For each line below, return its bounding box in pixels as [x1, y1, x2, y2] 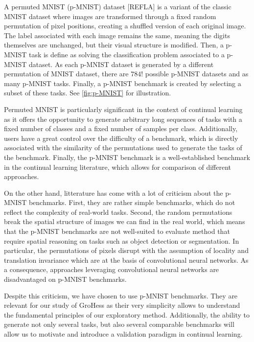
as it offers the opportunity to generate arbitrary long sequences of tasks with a [4, 114, 242, 124]
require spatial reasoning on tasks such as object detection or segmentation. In [4, 235, 239, 246]
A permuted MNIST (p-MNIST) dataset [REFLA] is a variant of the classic [4, 1, 231, 11]
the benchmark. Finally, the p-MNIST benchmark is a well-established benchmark [4, 152, 251, 162]
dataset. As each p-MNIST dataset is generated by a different [28, 59, 214, 69]
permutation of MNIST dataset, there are [4, 68, 129, 79]
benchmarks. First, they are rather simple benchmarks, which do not [28, 197, 235, 207]
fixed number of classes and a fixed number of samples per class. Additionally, [4, 123, 238, 134]
